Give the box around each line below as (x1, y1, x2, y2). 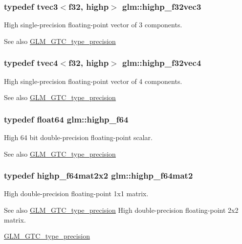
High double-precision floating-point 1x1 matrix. (4, 188, 149, 199)
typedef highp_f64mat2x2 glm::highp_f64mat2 (4, 169, 193, 182)
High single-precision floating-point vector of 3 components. (4, 20, 182, 30)
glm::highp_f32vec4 (122, 57, 201, 69)
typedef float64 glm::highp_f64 (4, 113, 129, 125)
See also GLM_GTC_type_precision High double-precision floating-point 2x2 (4, 205, 239, 215)
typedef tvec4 (4, 57, 58, 69)
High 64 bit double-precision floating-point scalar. (4, 132, 153, 142)
